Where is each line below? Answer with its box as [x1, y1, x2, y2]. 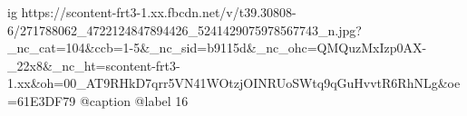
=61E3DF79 [7, 91, 76, 110]
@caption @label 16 [79, 91, 189, 110]
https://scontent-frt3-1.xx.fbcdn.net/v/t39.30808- [21, 3, 297, 21]
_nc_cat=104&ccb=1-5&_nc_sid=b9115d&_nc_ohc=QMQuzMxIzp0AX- [7, 38, 427, 57]
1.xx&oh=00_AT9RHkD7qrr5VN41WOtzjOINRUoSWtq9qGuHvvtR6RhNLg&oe [7, 73, 461, 92]
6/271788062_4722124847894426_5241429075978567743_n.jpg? [7, 20, 362, 39]
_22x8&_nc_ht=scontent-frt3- [7, 55, 180, 74]
